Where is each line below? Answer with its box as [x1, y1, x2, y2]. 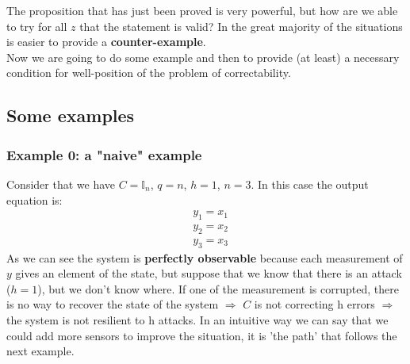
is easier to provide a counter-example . [6, 33, 206, 50]
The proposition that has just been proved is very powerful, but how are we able [6, 2, 398, 18]
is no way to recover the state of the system [6, 296, 219, 312]
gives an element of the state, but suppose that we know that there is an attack [15, 265, 402, 282]
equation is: [6, 191, 63, 208]
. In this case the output [251, 175, 369, 192]
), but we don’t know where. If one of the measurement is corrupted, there [37, 280, 399, 297]
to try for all [6, 17, 67, 34]
